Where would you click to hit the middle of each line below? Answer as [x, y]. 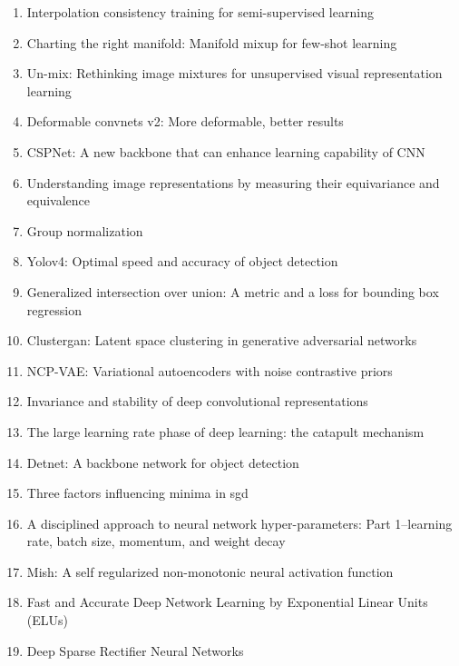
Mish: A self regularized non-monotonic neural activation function [210, 571]
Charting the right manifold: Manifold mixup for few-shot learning [212, 42]
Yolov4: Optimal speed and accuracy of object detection [182, 261]
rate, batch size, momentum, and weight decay [156, 541]
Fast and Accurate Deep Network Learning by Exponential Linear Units [227, 602]
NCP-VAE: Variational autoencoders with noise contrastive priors [210, 370]
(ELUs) [47, 620]
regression [54, 309]
